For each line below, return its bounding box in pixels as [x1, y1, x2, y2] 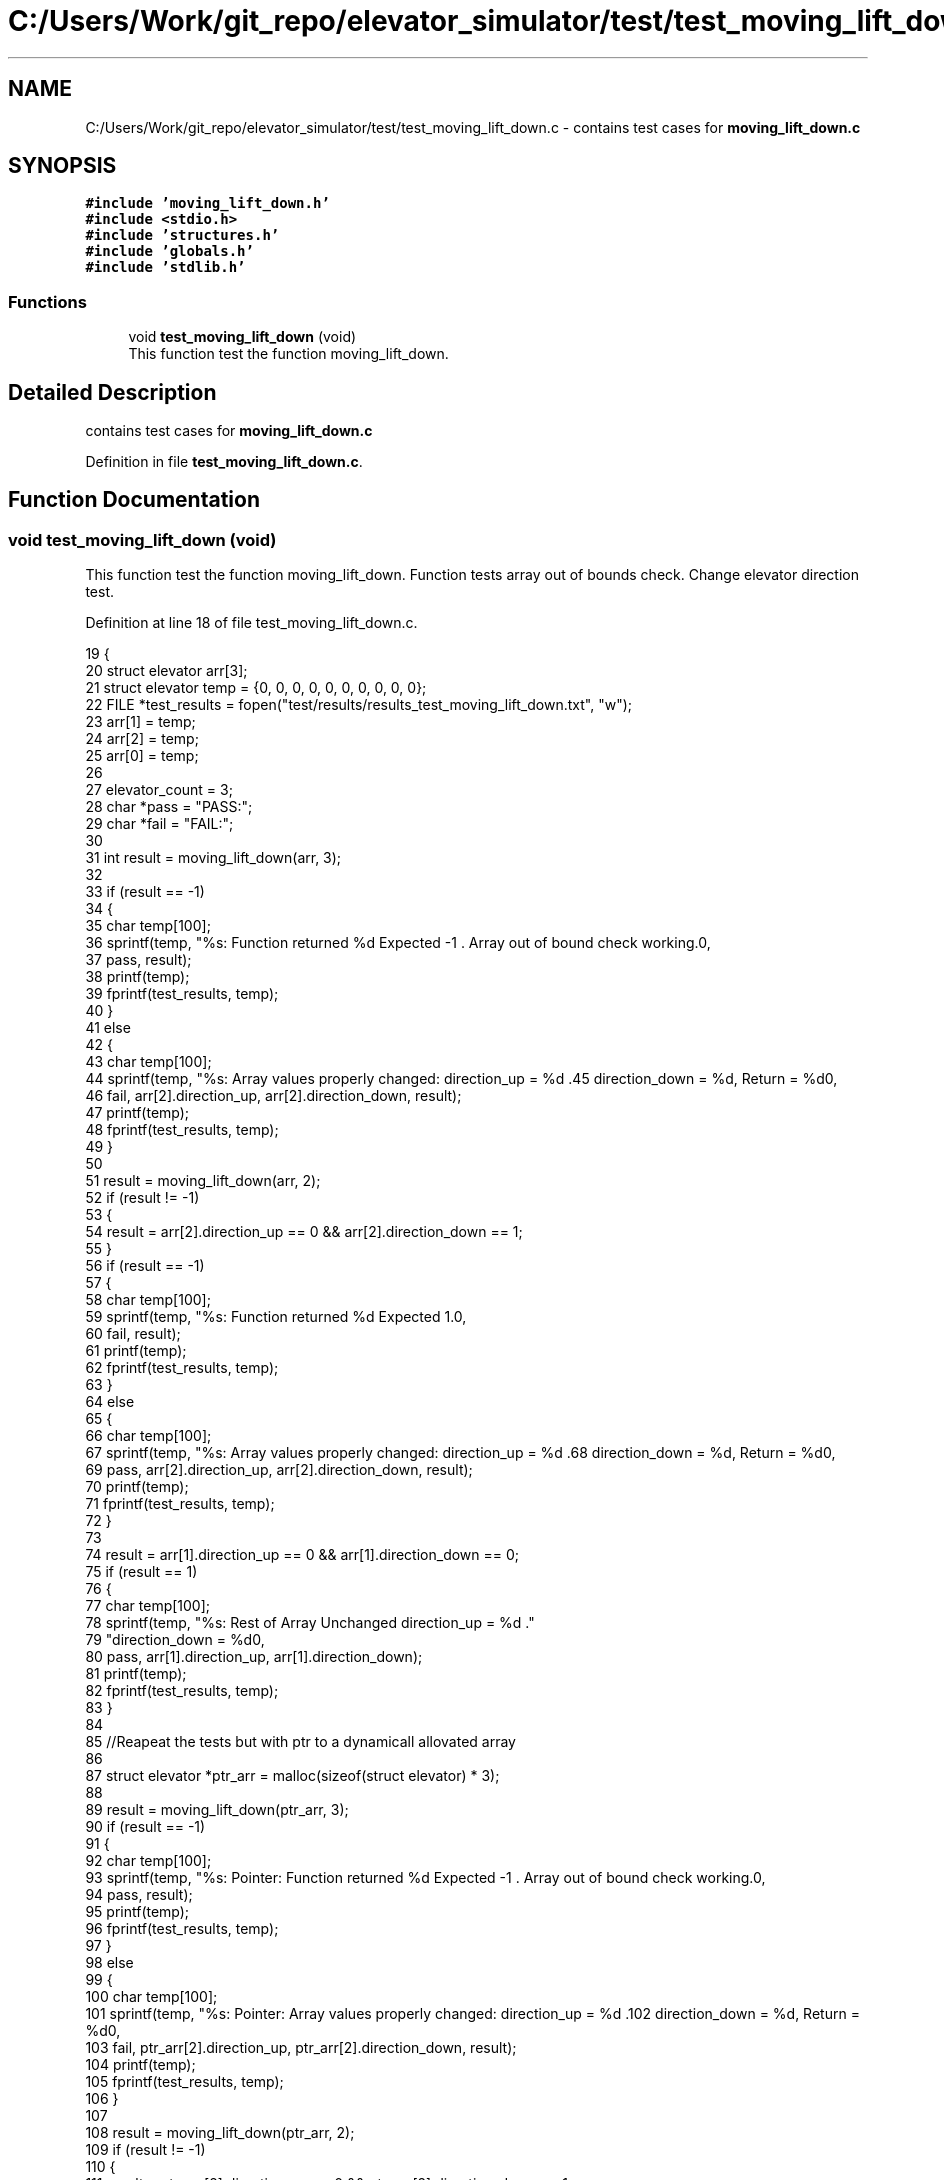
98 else [85, 1954, 134, 1972]
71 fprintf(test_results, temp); [85, 1495, 275, 1513]
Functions [8, 291, 87, 312]
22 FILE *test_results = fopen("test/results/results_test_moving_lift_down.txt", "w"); [85, 696, 632, 714]
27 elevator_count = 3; [85, 781, 233, 799]
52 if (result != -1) [85, 1189, 200, 1207]
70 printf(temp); [85, 1478, 189, 1496]
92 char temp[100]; [85, 1852, 212, 1870]
